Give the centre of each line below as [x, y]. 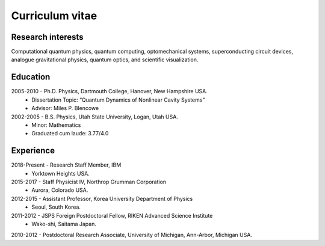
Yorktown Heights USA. [60, 173]
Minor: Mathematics [56, 125]
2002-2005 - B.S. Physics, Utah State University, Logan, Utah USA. [95, 117]
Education [31, 77]
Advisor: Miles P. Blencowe [65, 108]
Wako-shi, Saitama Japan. [64, 224]
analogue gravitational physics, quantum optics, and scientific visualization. [105, 60]
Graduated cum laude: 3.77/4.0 [70, 134]
